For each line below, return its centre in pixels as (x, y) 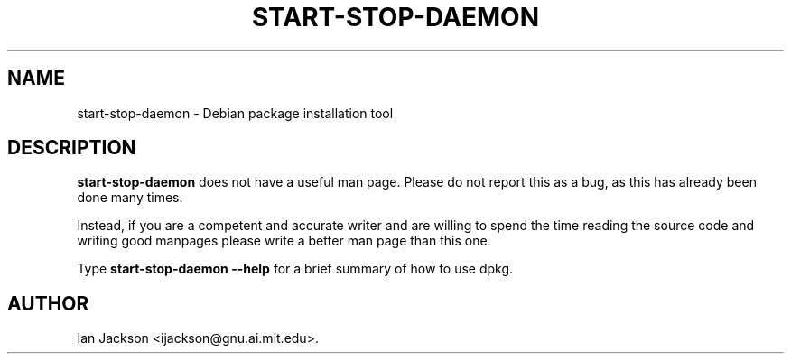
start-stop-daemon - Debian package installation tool (235, 113)
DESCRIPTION (72, 148)
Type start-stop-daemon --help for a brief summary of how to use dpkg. (295, 269)
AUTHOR (48, 303)
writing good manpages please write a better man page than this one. (284, 241)
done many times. (130, 198)
